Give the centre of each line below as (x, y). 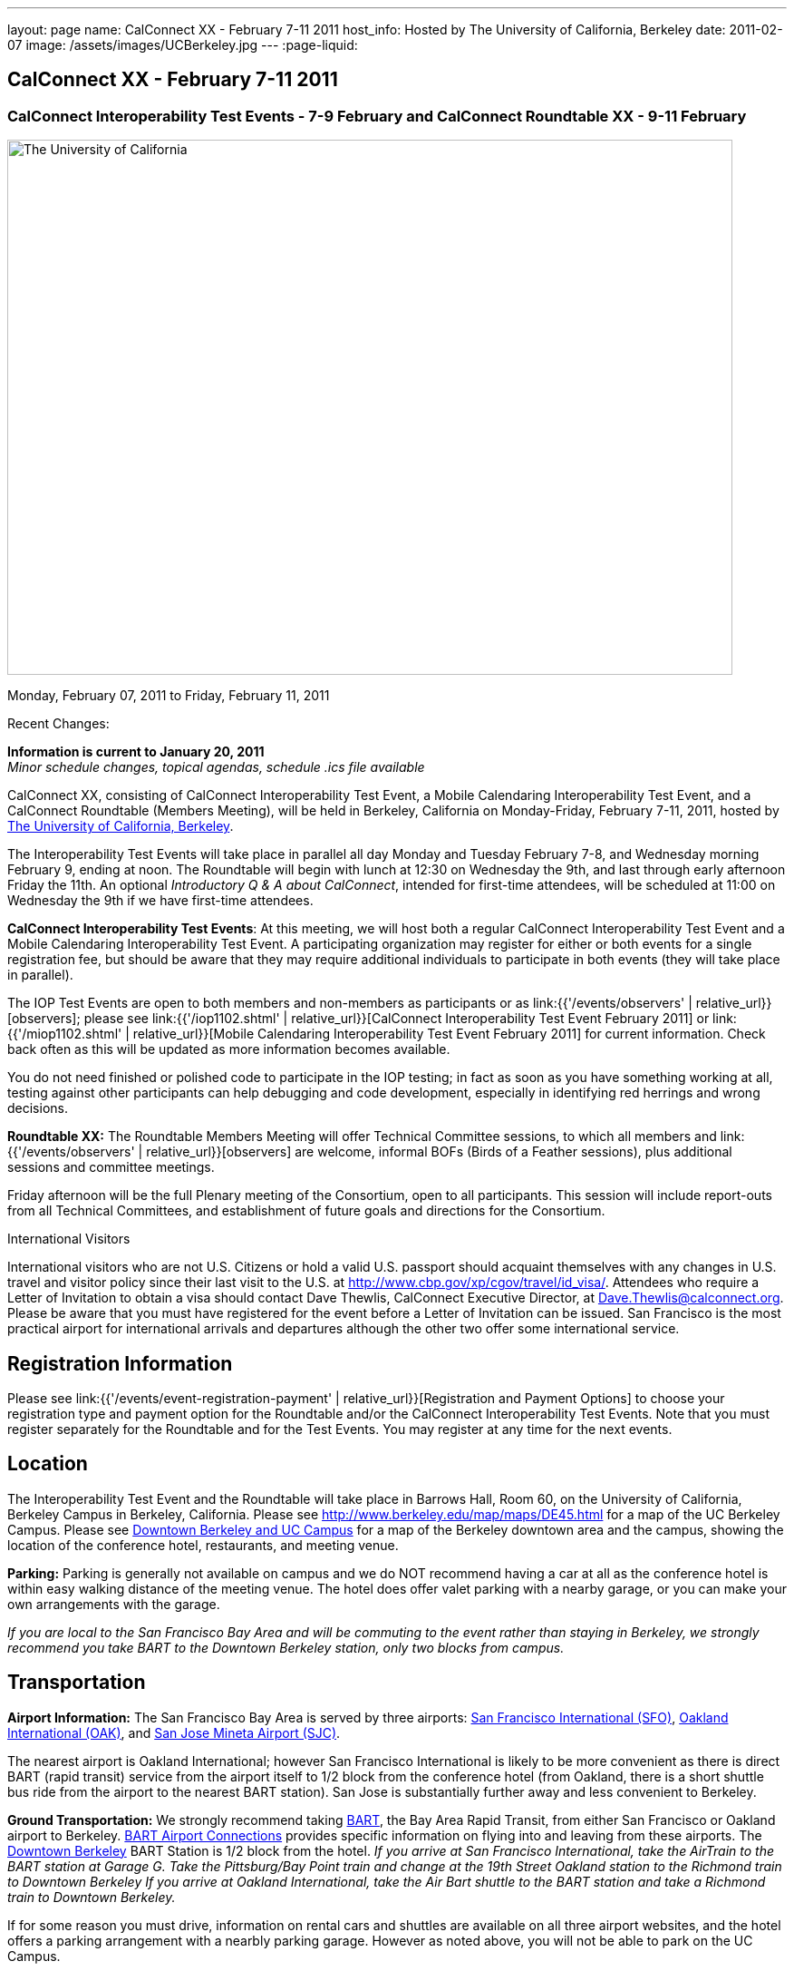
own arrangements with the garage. (114, 1604)
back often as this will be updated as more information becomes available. (229, 1049)
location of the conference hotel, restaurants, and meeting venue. (203, 1545)
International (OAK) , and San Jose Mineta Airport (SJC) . (174, 1732)
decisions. (38, 1108)
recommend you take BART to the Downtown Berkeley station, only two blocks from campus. (286, 1647)
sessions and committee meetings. (111, 1167)
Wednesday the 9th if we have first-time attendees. (160, 901)
